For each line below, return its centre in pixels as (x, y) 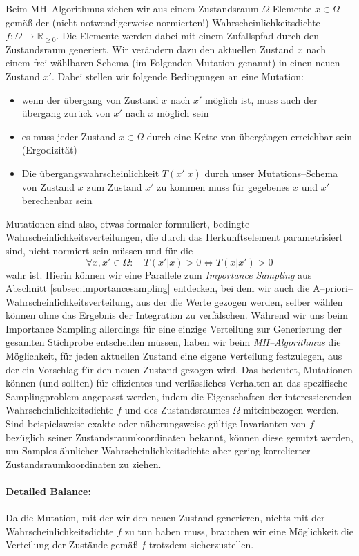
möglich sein (183, 113)
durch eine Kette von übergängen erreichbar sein (250, 136)
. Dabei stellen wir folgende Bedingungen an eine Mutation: (177, 76)
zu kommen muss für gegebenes (223, 186)
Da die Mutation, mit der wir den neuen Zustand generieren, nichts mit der (165, 518)
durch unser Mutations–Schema (271, 173)
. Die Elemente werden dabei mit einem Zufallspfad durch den (187, 36)
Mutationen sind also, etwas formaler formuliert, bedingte (128, 223)
